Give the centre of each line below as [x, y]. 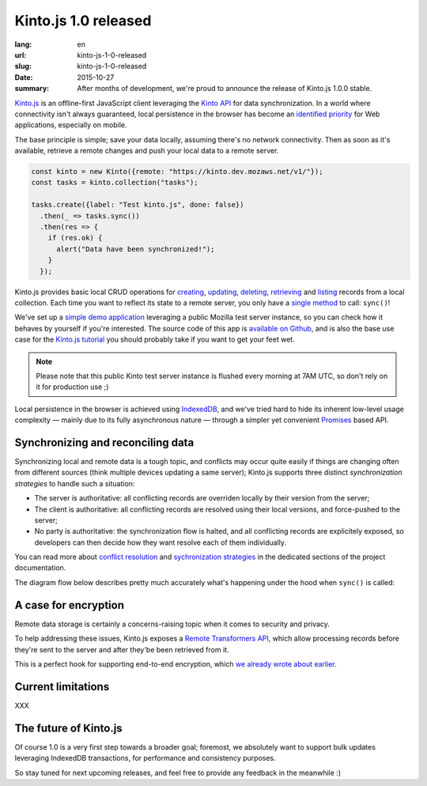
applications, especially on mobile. [71, 125]
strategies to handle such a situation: [75, 483]
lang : [23, 44]
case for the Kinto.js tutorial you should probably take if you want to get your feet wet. [155, 339]
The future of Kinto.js [68, 728]
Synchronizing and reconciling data [104, 442]
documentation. [40, 568]
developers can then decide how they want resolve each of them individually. [161, 542]
